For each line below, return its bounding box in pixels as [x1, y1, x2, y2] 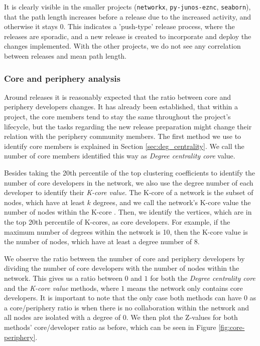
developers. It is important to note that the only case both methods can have [4, 292, 242, 303]
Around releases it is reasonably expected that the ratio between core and [4, 91, 231, 102]
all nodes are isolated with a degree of [4, 312, 120, 322]
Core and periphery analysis [4, 72, 120, 84]
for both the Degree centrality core [150, 272, 255, 283]
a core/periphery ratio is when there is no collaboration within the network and [4, 302, 249, 312]
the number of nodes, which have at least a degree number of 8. [4, 236, 200, 247]
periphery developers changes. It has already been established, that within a [4, 101, 238, 112]
